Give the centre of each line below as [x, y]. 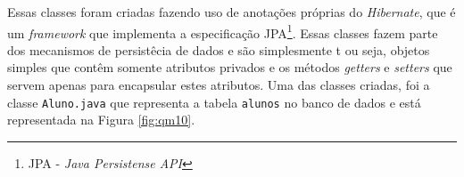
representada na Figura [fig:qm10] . [101, 120]
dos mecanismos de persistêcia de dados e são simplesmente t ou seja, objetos [219, 49]
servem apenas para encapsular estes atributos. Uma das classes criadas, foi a [219, 85]
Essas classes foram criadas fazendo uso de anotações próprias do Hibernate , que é [232, 12]
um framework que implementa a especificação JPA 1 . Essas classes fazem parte [223, 31]
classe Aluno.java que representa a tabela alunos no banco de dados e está [214, 102]
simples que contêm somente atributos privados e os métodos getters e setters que [230, 67]
